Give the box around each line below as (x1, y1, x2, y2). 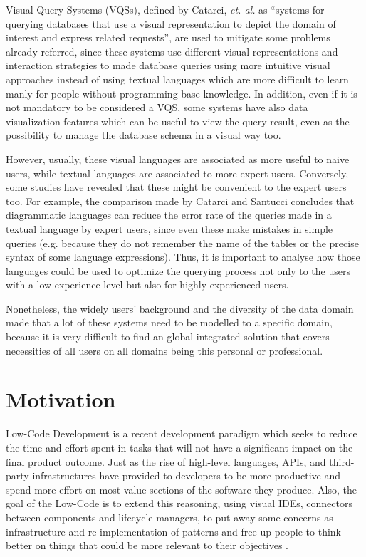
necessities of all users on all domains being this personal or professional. (6, 343, 323, 358)
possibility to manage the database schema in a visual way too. (6, 127, 281, 142)
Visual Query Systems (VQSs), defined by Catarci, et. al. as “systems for (6, 2, 325, 16)
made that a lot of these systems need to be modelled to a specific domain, (6, 315, 333, 330)
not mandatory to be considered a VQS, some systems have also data (6, 100, 308, 115)
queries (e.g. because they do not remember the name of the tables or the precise (6, 235, 359, 250)
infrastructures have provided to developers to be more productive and (32, 468, 340, 483)
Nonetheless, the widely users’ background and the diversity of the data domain (6, 301, 354, 316)
